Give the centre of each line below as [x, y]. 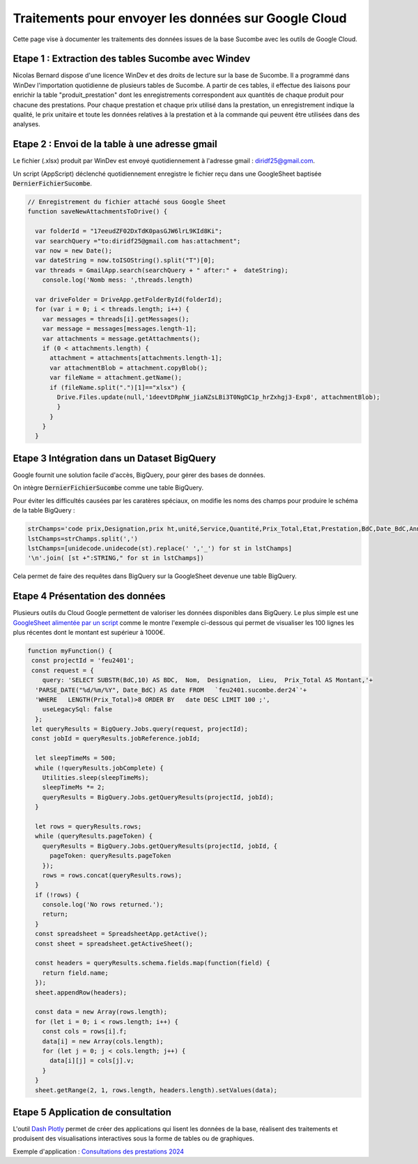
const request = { [63, 670]
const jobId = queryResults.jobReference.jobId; [116, 739]
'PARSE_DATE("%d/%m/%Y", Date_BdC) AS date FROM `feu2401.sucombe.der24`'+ [171, 690]
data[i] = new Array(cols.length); [103, 1041]
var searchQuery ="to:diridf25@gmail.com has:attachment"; [138, 241]
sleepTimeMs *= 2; [73, 787]
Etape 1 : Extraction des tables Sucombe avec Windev [132, 59]
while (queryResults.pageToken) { [94, 836]
